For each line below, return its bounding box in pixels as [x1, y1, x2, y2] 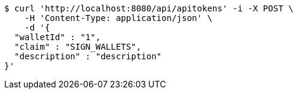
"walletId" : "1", [14, 32, 101, 42]
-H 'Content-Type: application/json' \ [24, 13, 213, 23]
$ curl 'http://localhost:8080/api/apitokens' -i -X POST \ [4, 4, 294, 13]
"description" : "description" [14, 51, 162, 61]
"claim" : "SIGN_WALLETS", [14, 42, 141, 51]
